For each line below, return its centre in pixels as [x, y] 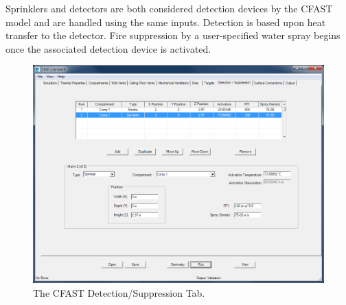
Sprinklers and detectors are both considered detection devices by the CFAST [169, 8]
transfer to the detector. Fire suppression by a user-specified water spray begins [173, 35]
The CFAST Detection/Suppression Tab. [119, 292]
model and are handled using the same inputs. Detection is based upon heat [166, 22]
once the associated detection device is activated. [108, 48]
